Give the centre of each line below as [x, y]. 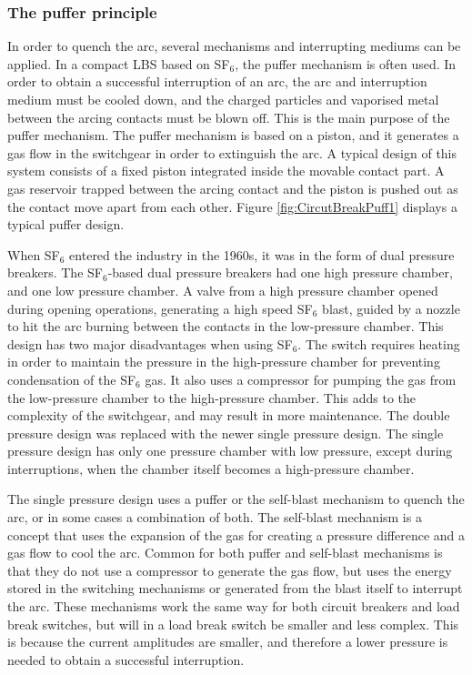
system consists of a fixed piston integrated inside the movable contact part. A [226, 171]
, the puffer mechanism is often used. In [346, 63]
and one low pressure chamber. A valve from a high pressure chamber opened [223, 290]
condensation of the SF [72, 379]
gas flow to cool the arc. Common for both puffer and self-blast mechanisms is [225, 553]
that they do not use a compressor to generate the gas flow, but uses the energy [230, 570]
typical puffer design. [66, 224]
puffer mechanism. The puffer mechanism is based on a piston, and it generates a [233, 135]
